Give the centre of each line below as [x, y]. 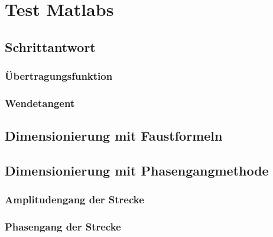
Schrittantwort [50, 46]
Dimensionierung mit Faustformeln [114, 136]
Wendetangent [40, 103]
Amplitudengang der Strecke [74, 199]
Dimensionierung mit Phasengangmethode [137, 171]
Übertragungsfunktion [59, 76]
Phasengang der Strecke [63, 227]
